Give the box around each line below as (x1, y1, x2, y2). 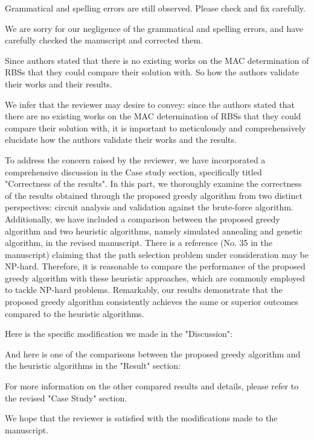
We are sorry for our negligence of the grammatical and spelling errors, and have (5, 22, 304, 34)
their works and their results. (5, 77, 112, 90)
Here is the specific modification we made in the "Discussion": (5, 327, 232, 340)
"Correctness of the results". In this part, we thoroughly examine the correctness (5, 177, 302, 190)
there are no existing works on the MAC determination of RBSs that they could (5, 110, 301, 122)
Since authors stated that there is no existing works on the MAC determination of (5, 54, 309, 66)
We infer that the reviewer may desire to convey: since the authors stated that (5, 98, 295, 110)
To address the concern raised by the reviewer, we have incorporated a (5, 153, 266, 166)
